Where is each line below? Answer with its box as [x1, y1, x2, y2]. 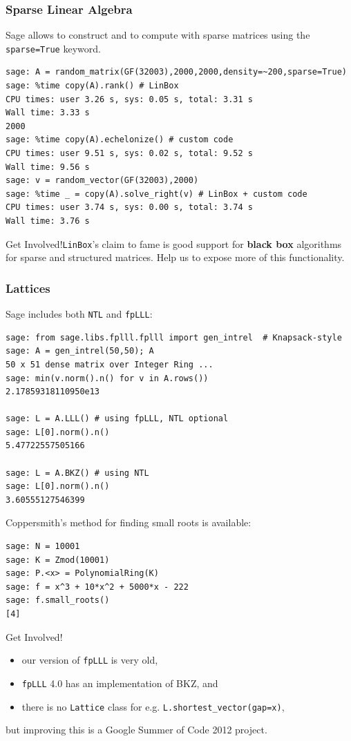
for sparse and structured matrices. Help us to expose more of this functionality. [6, 250, 345, 264]
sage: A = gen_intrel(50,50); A [6, 346, 154, 356]
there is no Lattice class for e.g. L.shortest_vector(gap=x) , [21, 699, 285, 713]
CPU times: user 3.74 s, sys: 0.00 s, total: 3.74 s [6, 202, 253, 213]
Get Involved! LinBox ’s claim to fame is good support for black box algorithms [6, 236, 342, 251]
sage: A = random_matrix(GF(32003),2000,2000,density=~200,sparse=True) [6, 67, 347, 77]
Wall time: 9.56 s [6, 162, 90, 172]
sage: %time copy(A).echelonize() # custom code [6, 135, 234, 145]
